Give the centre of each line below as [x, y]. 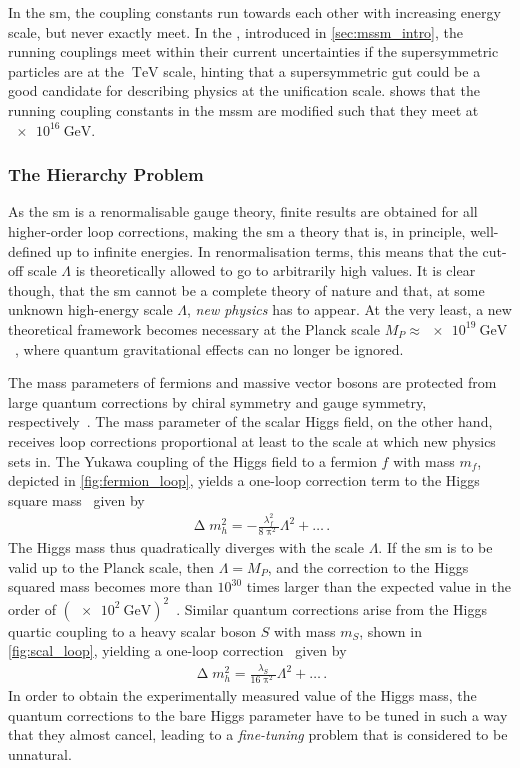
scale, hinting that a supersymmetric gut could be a [322, 70]
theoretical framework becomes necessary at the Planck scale [194, 328]
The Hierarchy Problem [106, 174]
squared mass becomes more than [110, 586]
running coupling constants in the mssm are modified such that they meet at [243, 109]
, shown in [390, 630]
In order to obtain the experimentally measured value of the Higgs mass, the [242, 695]
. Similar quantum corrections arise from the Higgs [331, 608]
